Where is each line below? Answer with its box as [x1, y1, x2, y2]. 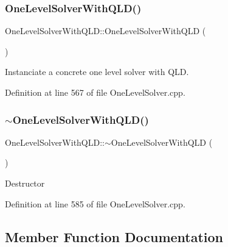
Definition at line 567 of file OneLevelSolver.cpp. [5, 86, 185, 98]
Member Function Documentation [5, 227, 224, 246]
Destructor [5, 177, 45, 189]
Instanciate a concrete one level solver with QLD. [5, 65, 189, 78]
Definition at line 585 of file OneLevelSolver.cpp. [5, 197, 185, 210]
